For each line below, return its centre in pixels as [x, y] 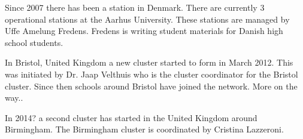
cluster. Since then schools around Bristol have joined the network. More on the [151, 86]
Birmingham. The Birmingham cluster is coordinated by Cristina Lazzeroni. [144, 129]
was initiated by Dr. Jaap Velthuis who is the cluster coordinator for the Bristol [151, 74]
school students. [34, 42]
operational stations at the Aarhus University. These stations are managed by [147, 19]
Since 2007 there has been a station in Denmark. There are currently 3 [135, 7]
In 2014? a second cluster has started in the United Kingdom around [131, 117]
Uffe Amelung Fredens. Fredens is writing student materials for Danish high [144, 31]
